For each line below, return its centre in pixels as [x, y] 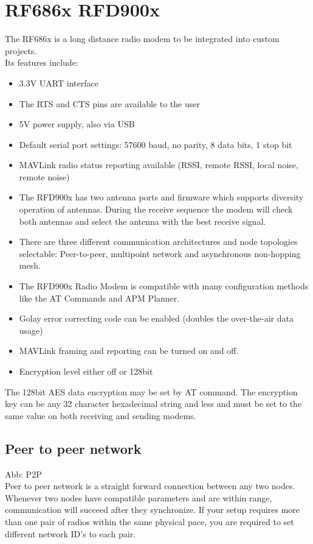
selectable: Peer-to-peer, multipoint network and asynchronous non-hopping [160, 253]
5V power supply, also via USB [77, 124]
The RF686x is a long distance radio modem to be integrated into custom [142, 39]
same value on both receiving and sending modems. [101, 415]
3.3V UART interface [59, 83]
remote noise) [44, 176]
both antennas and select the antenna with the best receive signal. [143, 221]
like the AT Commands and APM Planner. [99, 298]
